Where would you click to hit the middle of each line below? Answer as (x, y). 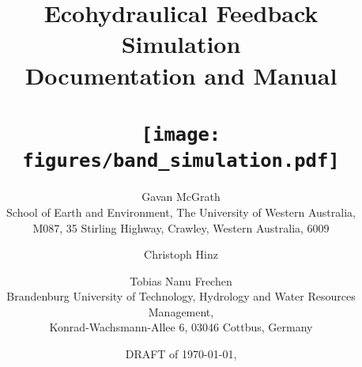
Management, (181, 311)
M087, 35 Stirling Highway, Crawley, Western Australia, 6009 (181, 227)
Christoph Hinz (181, 254)
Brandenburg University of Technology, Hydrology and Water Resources (181, 296)
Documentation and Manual (181, 75)
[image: (181, 134)
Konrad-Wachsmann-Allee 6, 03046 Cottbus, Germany (181, 327)
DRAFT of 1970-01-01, (181, 354)
